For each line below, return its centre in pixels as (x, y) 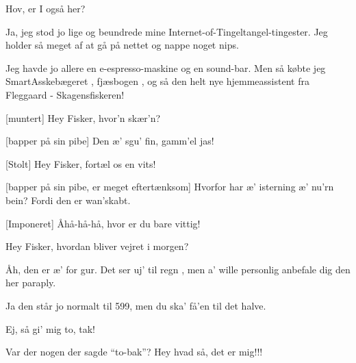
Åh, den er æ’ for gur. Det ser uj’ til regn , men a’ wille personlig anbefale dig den (178, 269)
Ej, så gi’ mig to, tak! (50, 328)
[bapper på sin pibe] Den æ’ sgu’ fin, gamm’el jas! (110, 141)
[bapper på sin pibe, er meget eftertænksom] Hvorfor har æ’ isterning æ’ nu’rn (170, 187)
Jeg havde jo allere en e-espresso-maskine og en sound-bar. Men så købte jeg (166, 67)
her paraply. (31, 283)
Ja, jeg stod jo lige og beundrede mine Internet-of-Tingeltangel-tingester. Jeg (167, 31)
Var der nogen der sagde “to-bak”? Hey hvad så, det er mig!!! (134, 352)
